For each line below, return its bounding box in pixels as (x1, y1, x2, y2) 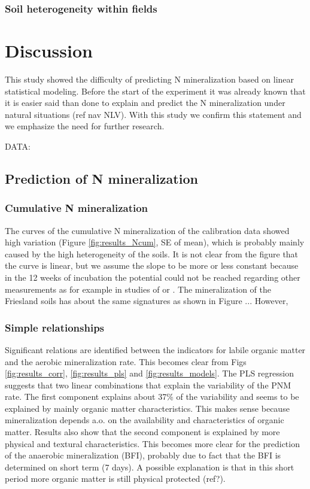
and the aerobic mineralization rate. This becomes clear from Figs (5, 355, 247, 367)
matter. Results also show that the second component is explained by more (5, 426, 280, 438)
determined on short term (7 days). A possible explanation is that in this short (5, 460, 294, 473)
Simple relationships (5, 320, 105, 335)
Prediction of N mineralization (5, 169, 198, 187)
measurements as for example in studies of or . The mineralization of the (5, 283, 272, 295)
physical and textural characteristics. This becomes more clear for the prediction (5, 437, 300, 449)
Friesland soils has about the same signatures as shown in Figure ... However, (5, 294, 288, 307)
